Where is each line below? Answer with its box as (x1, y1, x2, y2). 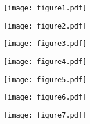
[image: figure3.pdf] (3, 40, 87, 48)
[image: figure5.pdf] (3, 75, 87, 84)
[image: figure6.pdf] (3, 93, 87, 102)
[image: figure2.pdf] (3, 22, 87, 30)
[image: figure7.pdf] (3, 111, 87, 119)
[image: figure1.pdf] (3, 4, 87, 12)
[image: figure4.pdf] (3, 57, 87, 66)
